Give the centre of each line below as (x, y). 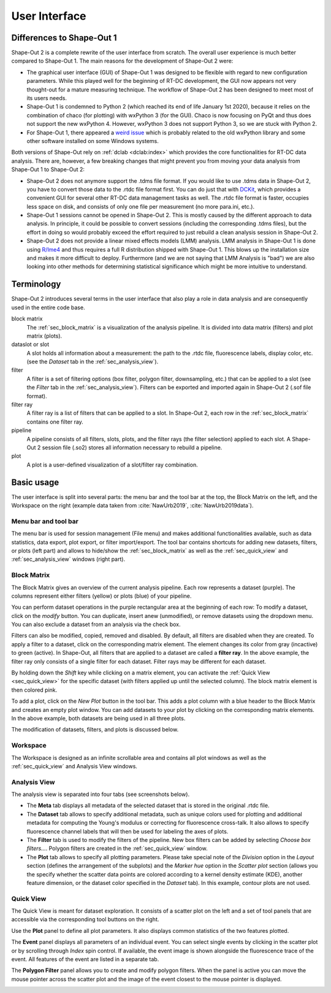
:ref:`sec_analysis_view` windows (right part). (68, 559)
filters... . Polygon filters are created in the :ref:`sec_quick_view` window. (117, 848)
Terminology (36, 284)
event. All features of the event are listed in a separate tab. (85, 959)
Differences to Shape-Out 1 (64, 38)
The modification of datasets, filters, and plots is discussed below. (95, 730)
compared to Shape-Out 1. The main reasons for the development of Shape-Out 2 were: (122, 61)
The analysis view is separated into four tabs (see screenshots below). (101, 794)
